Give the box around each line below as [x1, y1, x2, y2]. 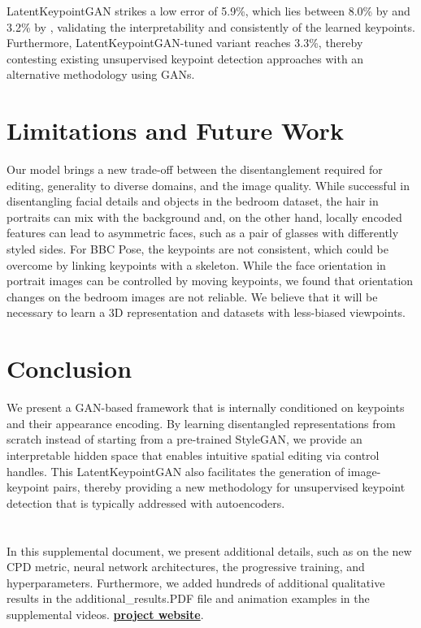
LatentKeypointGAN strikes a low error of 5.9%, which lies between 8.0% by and [7, 2, 410, 19]
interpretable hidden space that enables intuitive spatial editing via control [7, 446, 380, 463]
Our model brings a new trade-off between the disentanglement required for [7, 161, 383, 178]
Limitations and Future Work [7, 114, 344, 147]
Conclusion [7, 352, 132, 385]
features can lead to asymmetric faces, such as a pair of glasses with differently [7, 224, 399, 241]
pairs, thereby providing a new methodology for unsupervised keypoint [53, 479, 406, 496]
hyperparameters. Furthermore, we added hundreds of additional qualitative [7, 574, 385, 591]
